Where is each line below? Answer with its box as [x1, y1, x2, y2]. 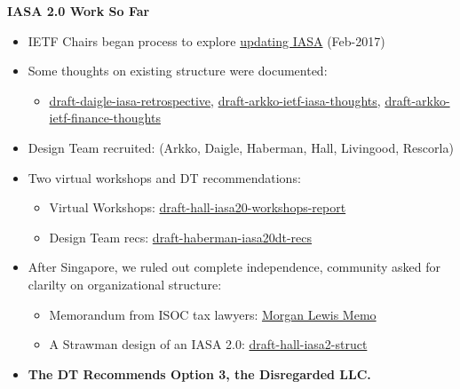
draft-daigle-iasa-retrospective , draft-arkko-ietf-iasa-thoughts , [49, 91, 381, 109]
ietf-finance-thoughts [49, 108, 161, 127]
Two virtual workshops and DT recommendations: [28, 168, 301, 187]
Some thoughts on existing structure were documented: [28, 61, 328, 80]
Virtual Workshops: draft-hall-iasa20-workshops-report [49, 198, 346, 217]
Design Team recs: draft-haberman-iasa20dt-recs [49, 227, 313, 246]
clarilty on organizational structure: [28, 274, 222, 293]
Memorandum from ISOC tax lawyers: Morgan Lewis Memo [49, 305, 377, 323]
